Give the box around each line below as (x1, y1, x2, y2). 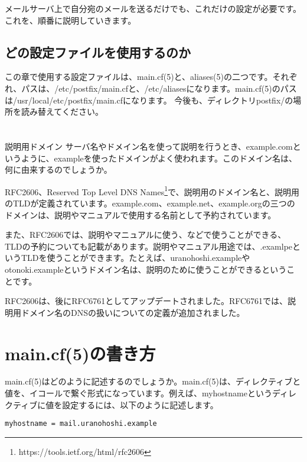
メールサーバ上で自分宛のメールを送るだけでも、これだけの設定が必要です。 (5, 2, 302, 14)
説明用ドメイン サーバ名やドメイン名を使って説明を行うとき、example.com (5, 140, 293, 152)
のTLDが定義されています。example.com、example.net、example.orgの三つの (5, 196, 295, 209)
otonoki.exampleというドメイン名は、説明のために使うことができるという (5, 263, 287, 275)
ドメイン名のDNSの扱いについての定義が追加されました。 (21, 306, 245, 318)
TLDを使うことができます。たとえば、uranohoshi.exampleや (21, 251, 250, 264)
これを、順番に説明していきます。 (5, 14, 136, 26)
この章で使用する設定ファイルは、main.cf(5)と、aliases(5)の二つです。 (5, 70, 273, 83)
